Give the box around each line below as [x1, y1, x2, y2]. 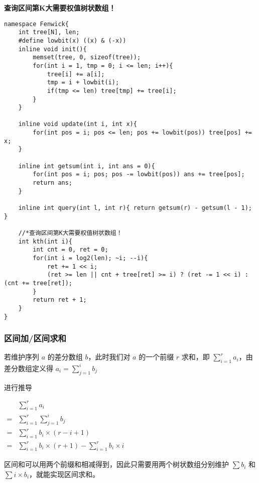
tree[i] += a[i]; [47, 70, 105, 78]
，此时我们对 [88, 351, 131, 362]
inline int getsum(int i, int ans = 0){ [18, 162, 155, 170]
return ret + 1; [33, 296, 87, 304]
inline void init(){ [18, 45, 87, 53]
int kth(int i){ [18, 237, 73, 245]
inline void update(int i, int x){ [18, 120, 137, 128]
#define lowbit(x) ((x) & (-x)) [18, 37, 126, 44]
